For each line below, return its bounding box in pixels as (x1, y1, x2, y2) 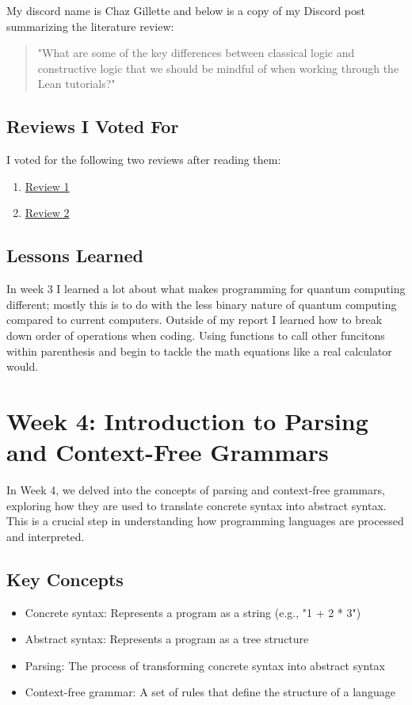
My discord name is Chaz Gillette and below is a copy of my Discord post (6, 2, 365, 18)
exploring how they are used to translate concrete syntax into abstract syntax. (6, 497, 387, 513)
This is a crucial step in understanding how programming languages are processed (6, 513, 404, 529)
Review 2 (25, 204, 70, 221)
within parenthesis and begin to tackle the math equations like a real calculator (6, 342, 392, 359)
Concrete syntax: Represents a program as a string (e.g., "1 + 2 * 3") (25, 604, 361, 620)
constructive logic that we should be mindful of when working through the (37, 59, 399, 76)
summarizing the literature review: (6, 17, 174, 34)
